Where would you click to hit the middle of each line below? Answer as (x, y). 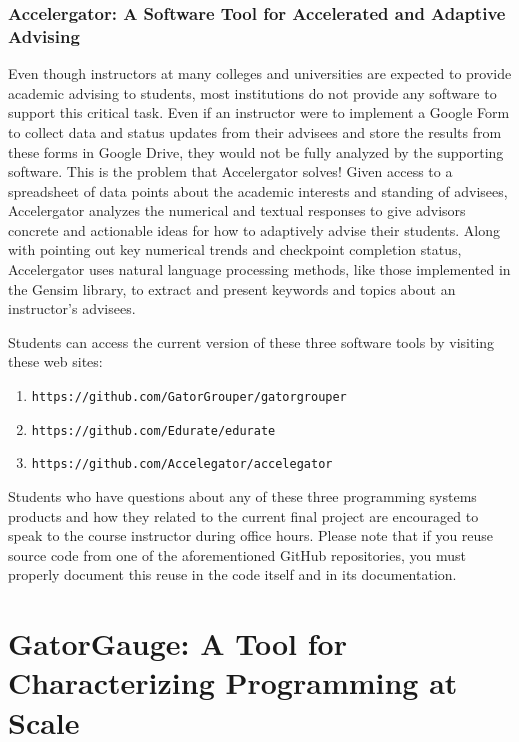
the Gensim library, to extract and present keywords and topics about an (232, 288)
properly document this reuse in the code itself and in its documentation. (232, 574)
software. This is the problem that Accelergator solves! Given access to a (230, 171)
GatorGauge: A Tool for (177, 643)
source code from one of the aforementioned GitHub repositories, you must (237, 554)
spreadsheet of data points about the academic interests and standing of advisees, (258, 190)
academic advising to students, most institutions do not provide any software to (252, 92)
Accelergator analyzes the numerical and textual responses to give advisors (237, 210)
